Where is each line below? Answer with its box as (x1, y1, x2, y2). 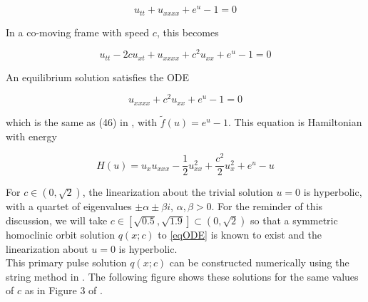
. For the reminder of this (211, 199, 323, 214)
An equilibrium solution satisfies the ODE (6, 69, 190, 84)
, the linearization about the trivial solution (82, 184, 273, 199)
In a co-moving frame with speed (6, 24, 150, 39)
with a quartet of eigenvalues (6, 199, 132, 214)
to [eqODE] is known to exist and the (158, 226, 322, 241)
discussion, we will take (6, 212, 108, 227)
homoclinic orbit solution (6, 226, 115, 241)
